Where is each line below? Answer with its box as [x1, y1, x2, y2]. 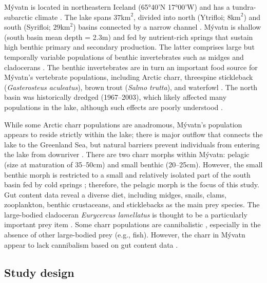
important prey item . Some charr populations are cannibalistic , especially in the [4, 219, 261, 230]
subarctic [4, 11, 33, 22]
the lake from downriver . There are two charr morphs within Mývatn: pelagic [4, 149, 250, 160]
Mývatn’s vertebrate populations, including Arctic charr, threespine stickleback [4, 72, 253, 82]
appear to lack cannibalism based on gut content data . [4, 239, 178, 250]
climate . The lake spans [35, 11, 111, 22]
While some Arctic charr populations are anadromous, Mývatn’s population [4, 119, 242, 129]
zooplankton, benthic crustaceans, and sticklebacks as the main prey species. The [4, 199, 260, 210]
